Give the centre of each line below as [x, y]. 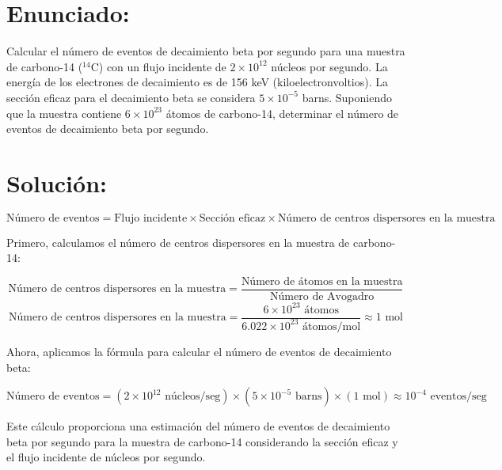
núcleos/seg [193, 397]
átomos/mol [332, 326]
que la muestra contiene [64, 113]
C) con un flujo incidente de [158, 66]
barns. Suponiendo [347, 97]
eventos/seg [458, 397]
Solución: [57, 182]
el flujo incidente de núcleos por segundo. [106, 457]
